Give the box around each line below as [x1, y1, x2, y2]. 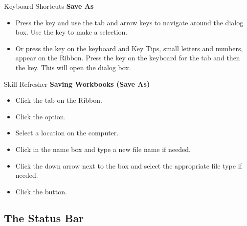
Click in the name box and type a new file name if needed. [15, 144, 191, 154]
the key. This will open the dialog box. [15, 62, 131, 72]
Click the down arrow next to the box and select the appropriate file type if [15, 160, 242, 170]
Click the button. [15, 186, 67, 196]
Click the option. [15, 111, 66, 121]
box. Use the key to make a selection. [15, 27, 128, 37]
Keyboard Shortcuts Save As [4, 1, 94, 11]
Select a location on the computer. [15, 128, 119, 138]
